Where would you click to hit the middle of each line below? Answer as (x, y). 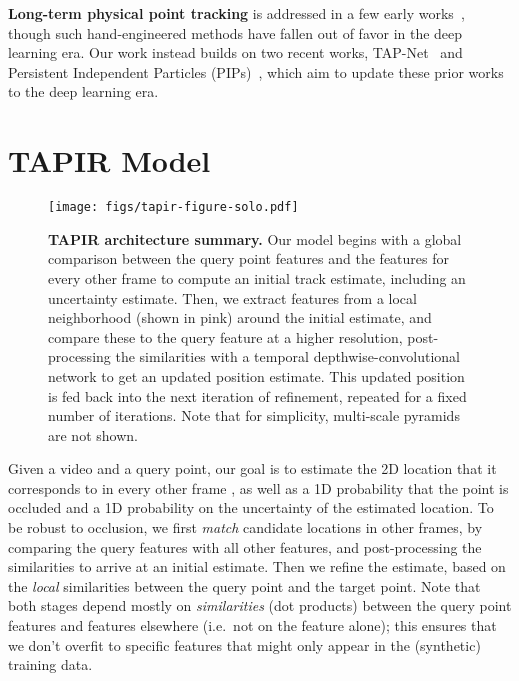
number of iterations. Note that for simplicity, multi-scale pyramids (254, 415)
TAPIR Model (109, 160)
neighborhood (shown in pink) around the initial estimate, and (240, 317)
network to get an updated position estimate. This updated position (256, 375)
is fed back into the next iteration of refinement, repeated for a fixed (257, 395)
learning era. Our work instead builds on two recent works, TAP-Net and (235, 52)
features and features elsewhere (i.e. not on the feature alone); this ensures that (252, 625)
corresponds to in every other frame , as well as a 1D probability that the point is (258, 487)
